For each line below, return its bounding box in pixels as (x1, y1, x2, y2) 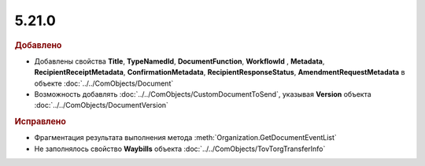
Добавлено (14, 39, 62, 50)
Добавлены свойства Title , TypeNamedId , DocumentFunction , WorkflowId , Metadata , (34, 56, 325, 66)
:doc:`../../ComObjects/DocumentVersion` (34, 101, 169, 110)
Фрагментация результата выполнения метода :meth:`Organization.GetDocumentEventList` (34, 133, 338, 142)
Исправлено (14, 116, 66, 127)
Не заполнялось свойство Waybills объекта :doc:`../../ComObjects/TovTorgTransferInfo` (34, 144, 326, 153)
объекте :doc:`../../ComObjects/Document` (34, 79, 174, 88)
